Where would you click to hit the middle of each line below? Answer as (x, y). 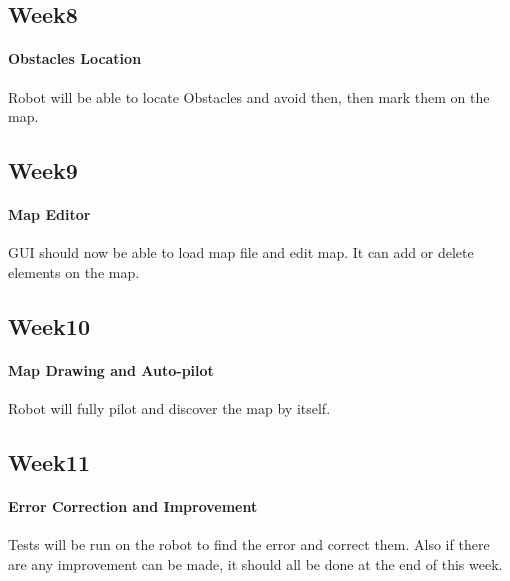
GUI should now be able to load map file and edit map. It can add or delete (241, 252)
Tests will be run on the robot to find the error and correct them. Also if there (249, 544)
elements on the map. (74, 271)
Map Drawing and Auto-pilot (111, 369)
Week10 (49, 325)
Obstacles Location (75, 58)
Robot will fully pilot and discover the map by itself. (169, 408)
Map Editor (49, 214)
